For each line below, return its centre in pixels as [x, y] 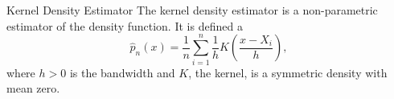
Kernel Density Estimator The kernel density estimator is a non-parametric [192, 10]
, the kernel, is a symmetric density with [288, 72]
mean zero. [33, 88]
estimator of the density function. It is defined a [125, 25]
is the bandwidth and [122, 72]
